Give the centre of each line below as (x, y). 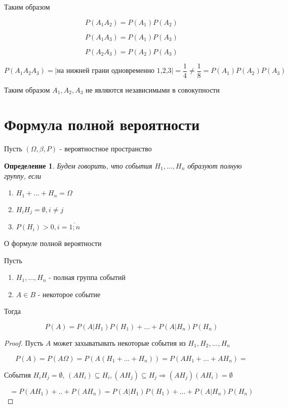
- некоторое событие (69, 294)
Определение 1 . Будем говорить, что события (78, 165)
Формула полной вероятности (102, 124)
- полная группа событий (87, 277)
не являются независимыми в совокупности (152, 89)
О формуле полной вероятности (53, 243)
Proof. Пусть (24, 343)
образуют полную (215, 165)
